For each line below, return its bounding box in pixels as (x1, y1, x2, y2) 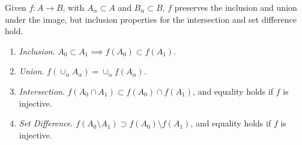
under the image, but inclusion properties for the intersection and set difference (5, 13, 297, 25)
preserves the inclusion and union (174, 1, 297, 13)
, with (62, 1, 85, 13)
